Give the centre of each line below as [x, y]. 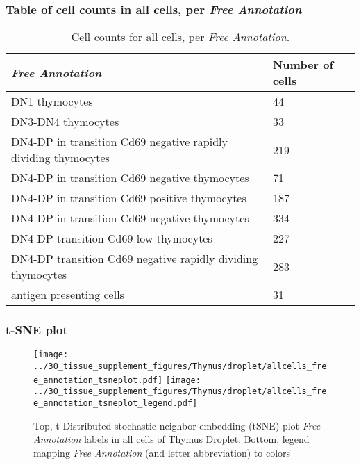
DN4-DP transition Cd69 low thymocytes [112, 238]
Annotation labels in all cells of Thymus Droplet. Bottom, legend [171, 439]
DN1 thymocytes [52, 101]
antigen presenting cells [68, 295]
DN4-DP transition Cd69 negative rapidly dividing [135, 259]
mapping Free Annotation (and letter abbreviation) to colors [162, 452]
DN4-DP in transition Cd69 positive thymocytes [129, 198]
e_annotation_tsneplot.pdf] [98, 380]
